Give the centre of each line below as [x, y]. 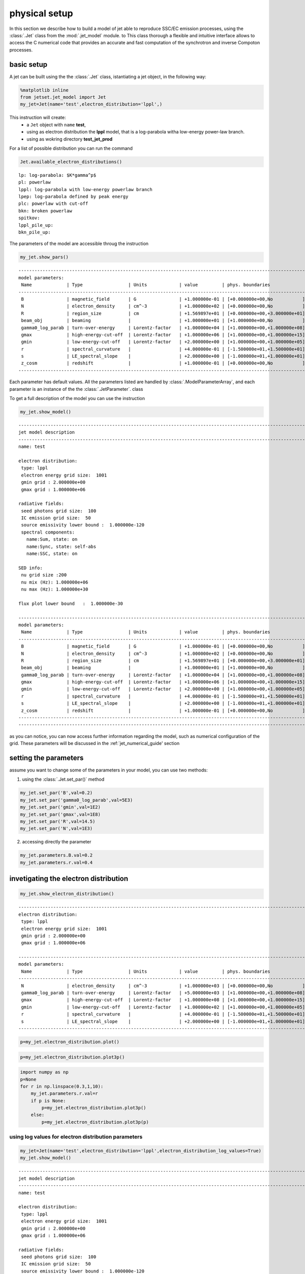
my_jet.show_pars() [44, 257]
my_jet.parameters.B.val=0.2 [56, 855]
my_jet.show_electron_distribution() [67, 894]
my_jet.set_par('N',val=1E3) [56, 829]
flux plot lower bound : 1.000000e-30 [71, 603]
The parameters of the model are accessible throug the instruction [79, 244]
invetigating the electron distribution [69, 879]
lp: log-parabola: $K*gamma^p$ [57, 175]
